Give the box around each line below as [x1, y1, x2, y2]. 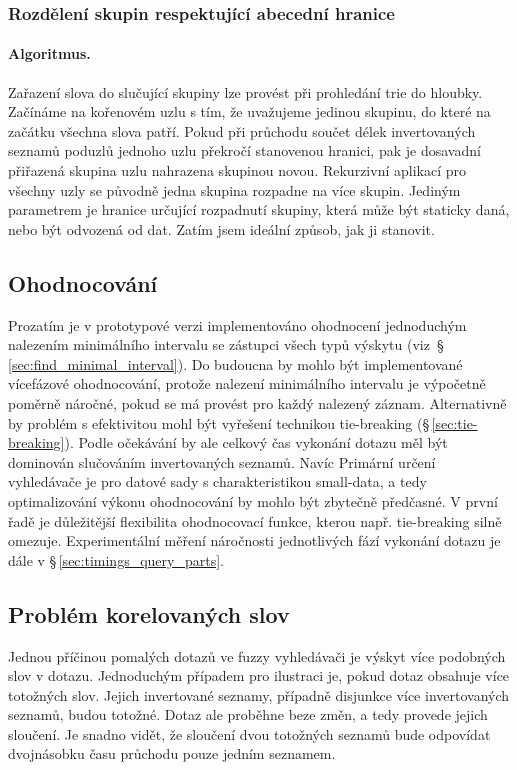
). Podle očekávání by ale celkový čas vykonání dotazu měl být [64, 432, 448, 453]
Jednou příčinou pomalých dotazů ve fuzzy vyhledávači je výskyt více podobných [8, 645, 506, 666]
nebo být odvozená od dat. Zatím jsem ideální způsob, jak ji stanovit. [8, 218, 435, 239]
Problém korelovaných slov [8, 598, 290, 629]
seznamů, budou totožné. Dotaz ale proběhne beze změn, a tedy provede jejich [8, 704, 488, 725]
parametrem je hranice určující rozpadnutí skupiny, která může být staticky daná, [8, 199, 510, 220]
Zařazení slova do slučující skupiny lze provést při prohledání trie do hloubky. [8, 81, 483, 102]
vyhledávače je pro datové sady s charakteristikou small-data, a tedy [8, 471, 427, 492]
